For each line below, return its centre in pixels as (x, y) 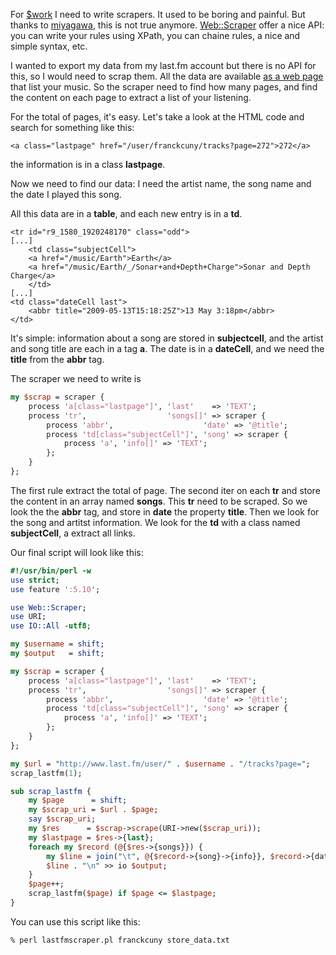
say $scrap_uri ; (62, 819)
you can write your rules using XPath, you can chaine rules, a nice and (155, 35)
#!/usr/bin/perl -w (51, 570)
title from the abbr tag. (57, 359)
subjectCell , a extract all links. (73, 533)
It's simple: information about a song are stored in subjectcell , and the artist (167, 338)
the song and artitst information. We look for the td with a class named (155, 522)
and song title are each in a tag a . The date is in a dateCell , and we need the (167, 348)
